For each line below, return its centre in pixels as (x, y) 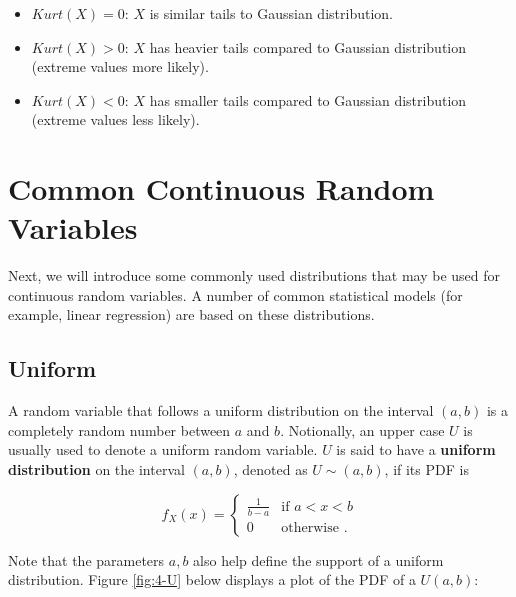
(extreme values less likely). (115, 119)
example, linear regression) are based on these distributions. (191, 314)
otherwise (310, 527)
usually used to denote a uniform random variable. (163, 449)
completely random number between (119, 429)
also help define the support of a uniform (318, 559)
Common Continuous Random (221, 188)
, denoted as (270, 469)
